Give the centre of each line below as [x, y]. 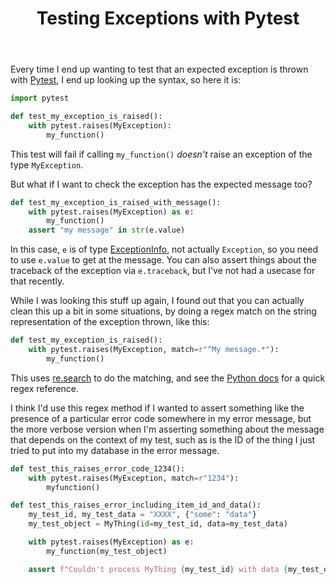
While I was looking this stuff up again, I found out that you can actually [157, 301]
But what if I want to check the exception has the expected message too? [161, 184]
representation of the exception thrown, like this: [110, 322]
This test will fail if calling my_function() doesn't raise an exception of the [161, 154]
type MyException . [47, 164]
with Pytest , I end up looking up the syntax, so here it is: [126, 80]
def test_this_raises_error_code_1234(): [98, 468]
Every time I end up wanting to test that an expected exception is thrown [159, 69]
